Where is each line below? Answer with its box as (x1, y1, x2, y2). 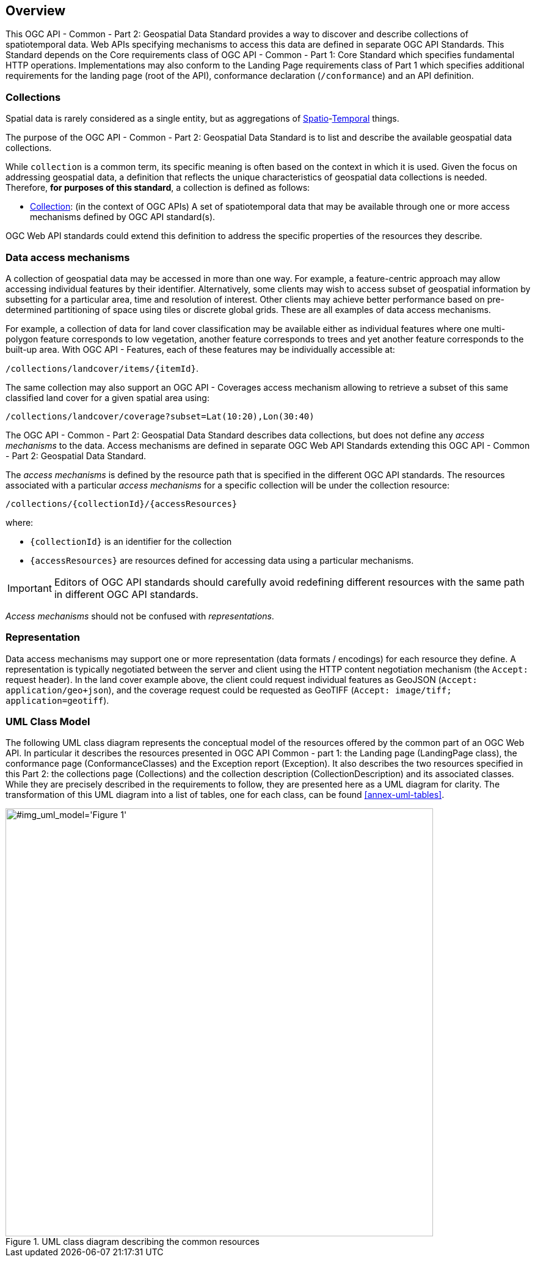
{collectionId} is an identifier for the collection (30, 536, 232, 547)
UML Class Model (5, 715, 90, 728)
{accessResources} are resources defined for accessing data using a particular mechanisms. (30, 555, 414, 566)
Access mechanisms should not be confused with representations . (5, 610, 274, 621)
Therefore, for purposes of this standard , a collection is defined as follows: (5, 182, 310, 193)
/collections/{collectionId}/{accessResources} (5, 498, 238, 509)
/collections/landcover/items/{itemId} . (5, 363, 198, 374)
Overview (5, 3, 66, 18)
